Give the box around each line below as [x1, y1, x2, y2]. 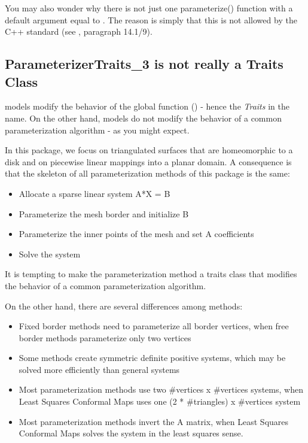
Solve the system [19, 247, 81, 260]
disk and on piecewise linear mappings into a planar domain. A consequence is [5, 155, 292, 168]
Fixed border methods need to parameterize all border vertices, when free [19, 320, 289, 332]
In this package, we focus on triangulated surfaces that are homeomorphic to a [5, 144, 293, 156]
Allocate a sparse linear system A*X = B [19, 187, 170, 199]
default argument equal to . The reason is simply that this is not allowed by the [5, 13, 297, 26]
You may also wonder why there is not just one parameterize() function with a [5, 2, 293, 14]
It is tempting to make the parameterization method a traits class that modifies [5, 268, 297, 280]
